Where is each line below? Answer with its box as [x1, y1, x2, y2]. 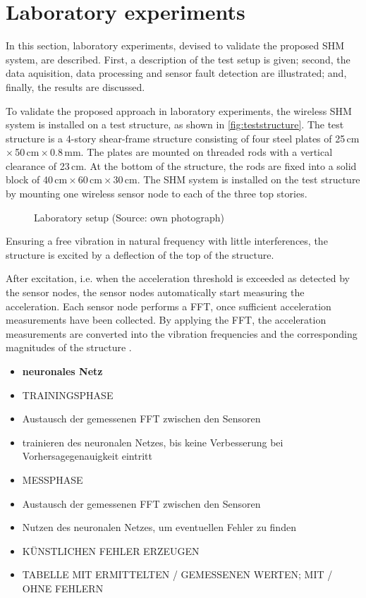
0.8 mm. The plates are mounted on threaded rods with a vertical [50, 145, 333, 159]
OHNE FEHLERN [22, 580, 104, 595]
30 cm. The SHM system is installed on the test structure [113, 172, 360, 187]
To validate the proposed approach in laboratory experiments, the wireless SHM [6, 103, 352, 118]
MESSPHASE [22, 472, 83, 487]
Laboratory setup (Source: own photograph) [34, 209, 224, 224]
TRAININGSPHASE [22, 387, 114, 402]
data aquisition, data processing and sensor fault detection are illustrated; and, [6, 66, 347, 80]
